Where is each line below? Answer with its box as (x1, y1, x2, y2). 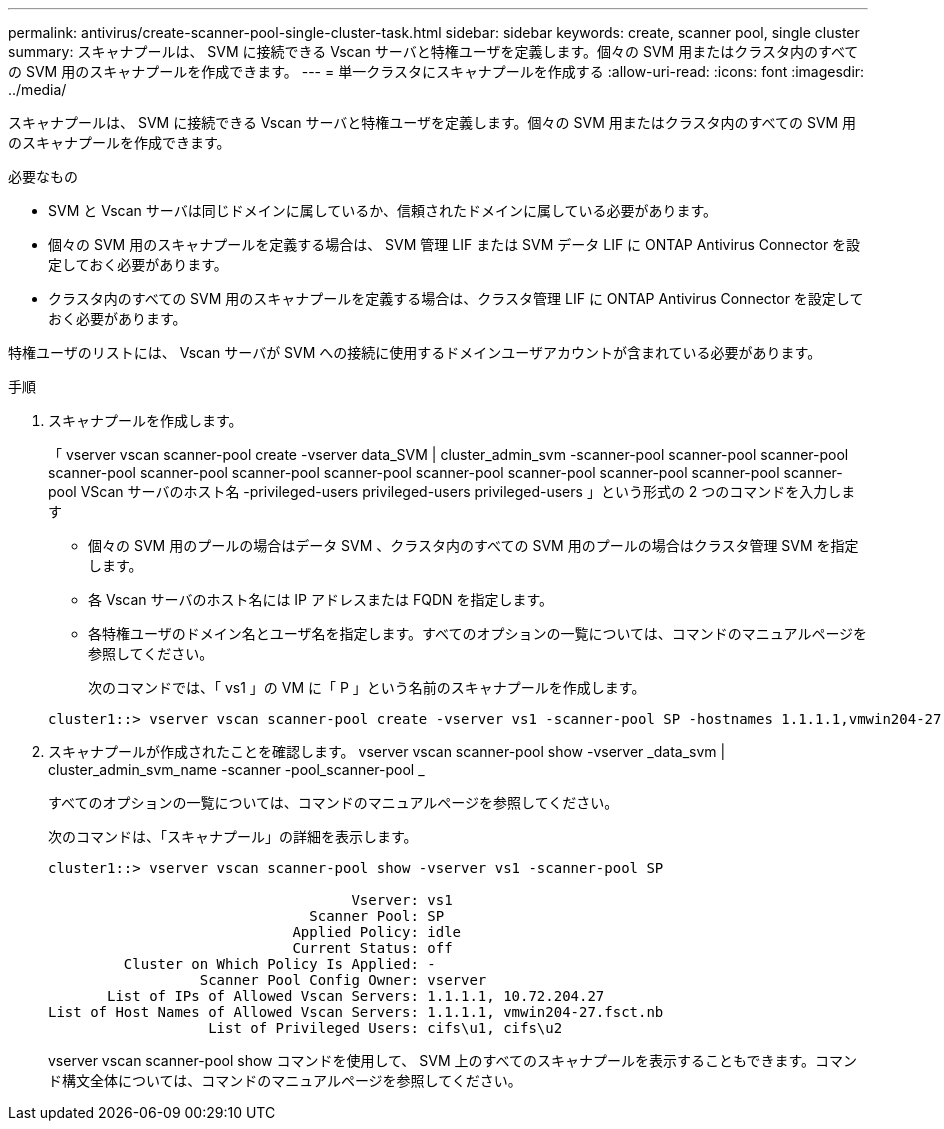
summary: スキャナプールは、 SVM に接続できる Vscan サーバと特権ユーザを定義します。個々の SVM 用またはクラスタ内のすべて (8, 43, 859, 60)
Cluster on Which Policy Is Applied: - (123, 956, 436, 972)
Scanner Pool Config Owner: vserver (199, 972, 487, 988)
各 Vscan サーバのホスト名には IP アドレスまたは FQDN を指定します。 (88, 591, 554, 608)
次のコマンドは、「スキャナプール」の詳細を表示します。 (48, 828, 418, 845)
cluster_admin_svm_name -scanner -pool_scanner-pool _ (48, 761, 425, 778)
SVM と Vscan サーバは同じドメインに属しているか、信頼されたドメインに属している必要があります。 (48, 202, 718, 219)
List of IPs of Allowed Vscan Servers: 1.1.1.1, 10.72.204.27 (107, 988, 605, 1004)
